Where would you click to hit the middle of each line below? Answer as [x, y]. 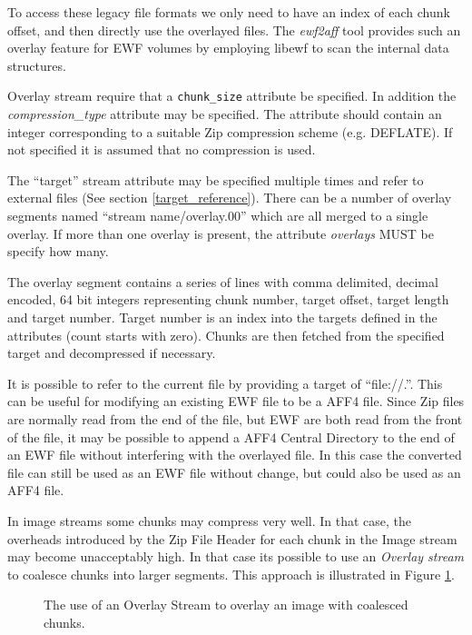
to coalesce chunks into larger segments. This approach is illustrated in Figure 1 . [231, 574]
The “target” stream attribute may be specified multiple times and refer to [216, 179]
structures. [37, 65]
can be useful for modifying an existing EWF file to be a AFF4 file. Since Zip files [236, 401]
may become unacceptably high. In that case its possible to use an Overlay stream [236, 556]
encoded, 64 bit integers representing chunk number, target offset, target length [228, 299]
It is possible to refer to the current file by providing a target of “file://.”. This [225, 383]
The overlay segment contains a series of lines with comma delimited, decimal [223, 281]
